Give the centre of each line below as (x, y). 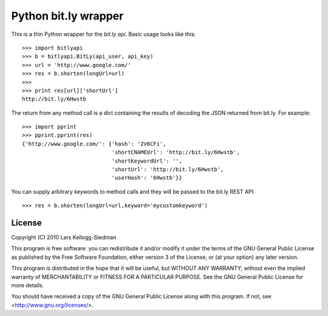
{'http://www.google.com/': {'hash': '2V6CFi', (94, 144)
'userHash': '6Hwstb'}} (147, 178)
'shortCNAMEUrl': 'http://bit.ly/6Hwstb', (176, 153)
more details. (28, 286)
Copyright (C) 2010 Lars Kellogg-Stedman (64, 237)
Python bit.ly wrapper (67, 16)
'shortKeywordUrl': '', (147, 161)
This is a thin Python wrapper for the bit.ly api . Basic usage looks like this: (104, 34)
